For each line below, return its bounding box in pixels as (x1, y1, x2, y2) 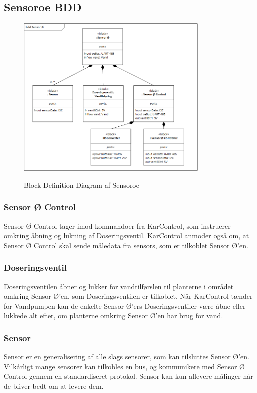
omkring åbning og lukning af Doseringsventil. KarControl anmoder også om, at (4, 230, 249, 241)
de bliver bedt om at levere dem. (4, 380, 104, 391)
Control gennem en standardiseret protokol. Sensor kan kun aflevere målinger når (4, 371, 253, 381)
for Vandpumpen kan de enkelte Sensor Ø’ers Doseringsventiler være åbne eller (4, 300, 246, 311)
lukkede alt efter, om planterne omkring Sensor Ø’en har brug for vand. (4, 310, 223, 321)
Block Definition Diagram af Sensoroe (24, 179, 139, 190)
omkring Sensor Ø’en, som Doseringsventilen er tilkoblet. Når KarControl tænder (4, 291, 253, 301)
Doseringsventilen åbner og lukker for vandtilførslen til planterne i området (4, 281, 234, 291)
